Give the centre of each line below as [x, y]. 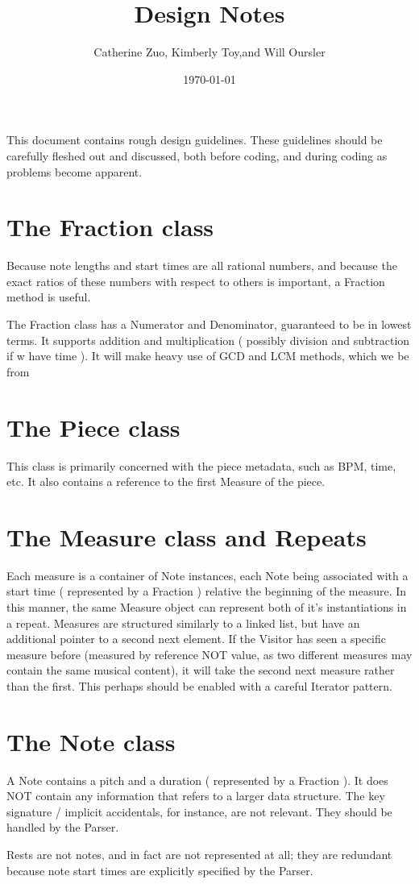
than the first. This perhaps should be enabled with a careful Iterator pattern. [199, 685]
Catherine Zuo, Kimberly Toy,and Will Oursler [209, 52]
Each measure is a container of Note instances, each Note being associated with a [207, 575]
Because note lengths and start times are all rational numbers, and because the [202, 266]
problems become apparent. [75, 171]
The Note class [91, 741]
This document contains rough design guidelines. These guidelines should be [195, 140]
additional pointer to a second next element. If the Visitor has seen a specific [196, 639]
